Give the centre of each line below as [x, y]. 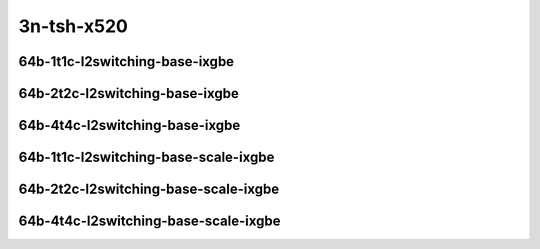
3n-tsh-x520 [73, 26]
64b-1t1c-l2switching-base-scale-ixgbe [146, 157]
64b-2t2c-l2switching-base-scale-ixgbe [149, 189]
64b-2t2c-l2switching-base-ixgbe [128, 93]
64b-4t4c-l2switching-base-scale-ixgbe [149, 221]
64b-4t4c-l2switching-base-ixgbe [129, 125]
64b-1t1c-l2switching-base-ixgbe [126, 61]
